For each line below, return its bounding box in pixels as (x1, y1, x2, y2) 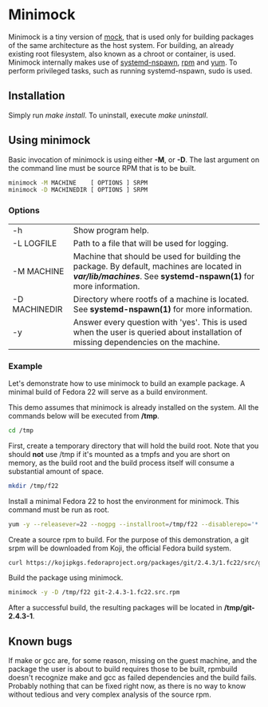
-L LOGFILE (12, 237, 57, 248)
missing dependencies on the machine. (73, 336, 221, 348)
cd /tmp (8, 426, 34, 435)
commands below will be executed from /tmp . (8, 411, 160, 420)
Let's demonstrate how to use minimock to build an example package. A (8, 378, 246, 388)
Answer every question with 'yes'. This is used (73, 316, 247, 328)
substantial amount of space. (8, 466, 104, 476)
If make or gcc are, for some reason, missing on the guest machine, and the (8, 656, 258, 665)
